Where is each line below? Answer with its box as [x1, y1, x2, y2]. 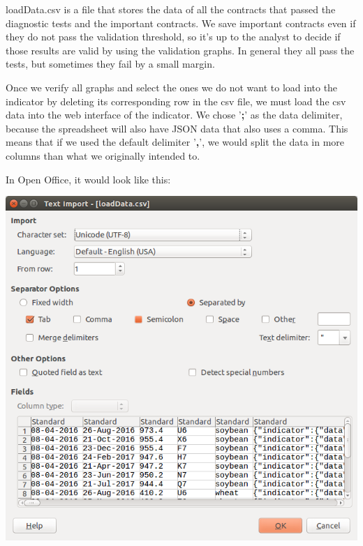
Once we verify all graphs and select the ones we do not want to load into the [6, 79, 338, 94]
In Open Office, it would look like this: [6, 172, 171, 186]
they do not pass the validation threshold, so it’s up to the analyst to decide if [6, 29, 341, 44]
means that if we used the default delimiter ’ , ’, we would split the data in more [6, 135, 345, 149]
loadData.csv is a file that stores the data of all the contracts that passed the [6, 2, 336, 16]
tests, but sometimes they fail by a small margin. [6, 56, 215, 71]
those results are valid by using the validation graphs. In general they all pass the [6, 43, 355, 57]
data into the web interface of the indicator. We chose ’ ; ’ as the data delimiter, [6, 107, 343, 122]
